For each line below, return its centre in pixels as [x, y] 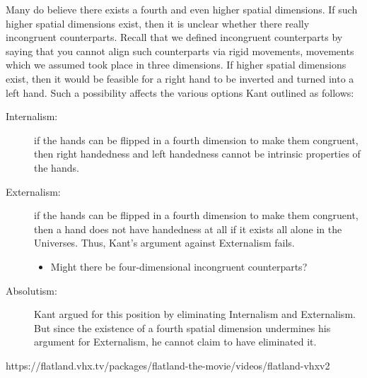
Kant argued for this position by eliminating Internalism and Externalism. [195, 314]
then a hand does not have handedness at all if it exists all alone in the [188, 229]
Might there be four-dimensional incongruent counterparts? [179, 266]
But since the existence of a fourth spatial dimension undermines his [182, 327]
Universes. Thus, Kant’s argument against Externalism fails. [164, 243]
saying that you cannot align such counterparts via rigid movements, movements [180, 51]
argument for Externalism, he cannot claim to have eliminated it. [175, 342]
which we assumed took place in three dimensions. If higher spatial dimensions [176, 65]
